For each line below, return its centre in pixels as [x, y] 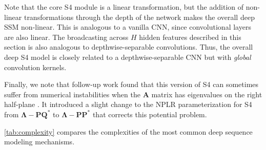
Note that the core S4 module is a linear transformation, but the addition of [124, 7]
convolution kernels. [35, 67]
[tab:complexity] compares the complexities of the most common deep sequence [128, 131]
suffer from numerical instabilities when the [72, 94]
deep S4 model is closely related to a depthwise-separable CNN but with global [128, 57]
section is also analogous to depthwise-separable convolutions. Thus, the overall [129, 47]
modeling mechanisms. [39, 142]
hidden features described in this [190, 37]
